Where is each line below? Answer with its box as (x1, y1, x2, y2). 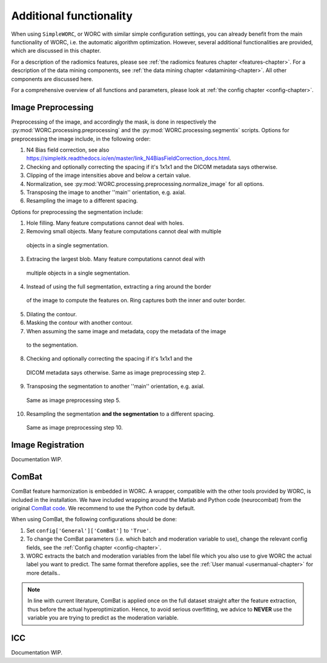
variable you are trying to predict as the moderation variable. (27, 614, 179, 621)
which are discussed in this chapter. (11, 47, 101, 55)
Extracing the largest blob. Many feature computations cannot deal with (26, 255, 205, 263)
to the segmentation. (26, 341, 78, 348)
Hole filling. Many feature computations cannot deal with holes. (26, 219, 184, 227)
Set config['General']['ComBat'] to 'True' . (26, 527, 151, 534)
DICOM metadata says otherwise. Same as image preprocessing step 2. (26, 368, 206, 376)
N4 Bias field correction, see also (26, 146, 110, 153)
